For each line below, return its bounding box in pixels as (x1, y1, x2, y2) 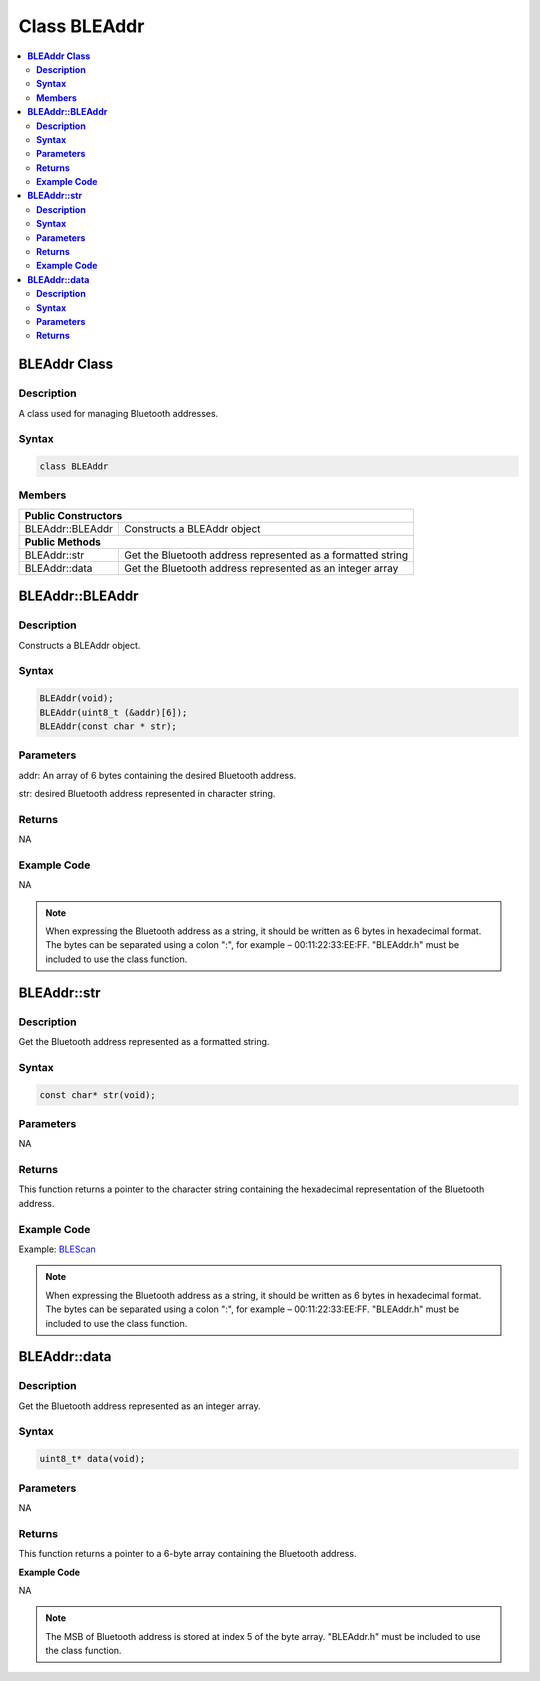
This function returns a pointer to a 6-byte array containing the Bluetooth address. (18, 1548, 357, 1560)
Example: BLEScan (18, 1243, 97, 1255)
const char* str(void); (39, 1089, 157, 1100)
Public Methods (24, 535, 102, 549)
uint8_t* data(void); (39, 1453, 146, 1465)
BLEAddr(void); (39, 693, 114, 704)
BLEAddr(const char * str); (39, 720, 177, 732)
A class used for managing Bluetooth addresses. (18, 407, 219, 419)
